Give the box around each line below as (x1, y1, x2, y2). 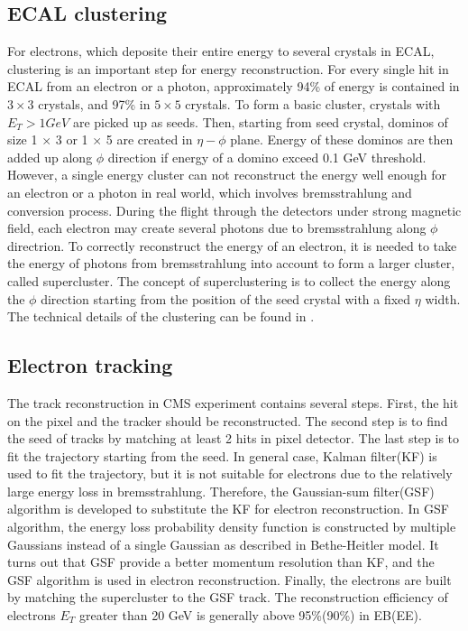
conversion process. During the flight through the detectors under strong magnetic (7, 200, 462, 219)
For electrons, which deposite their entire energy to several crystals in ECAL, (7, 42, 435, 60)
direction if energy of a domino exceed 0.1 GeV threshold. (107, 147, 427, 166)
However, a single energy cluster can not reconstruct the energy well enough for (7, 165, 446, 184)
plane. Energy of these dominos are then (230, 130, 454, 149)
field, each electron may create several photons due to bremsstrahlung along (7, 218, 427, 237)
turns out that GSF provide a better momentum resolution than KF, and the (7, 552, 435, 571)
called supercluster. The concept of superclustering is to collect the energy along (7, 271, 451, 290)
